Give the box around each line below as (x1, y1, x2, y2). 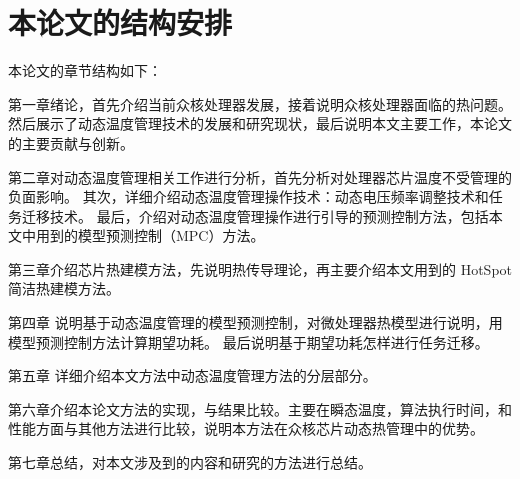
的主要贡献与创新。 (8, 132, 134, 153)
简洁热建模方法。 (8, 278, 120, 299)
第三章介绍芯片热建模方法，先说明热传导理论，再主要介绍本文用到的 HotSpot (8, 258, 513, 279)
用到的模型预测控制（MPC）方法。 (35, 225, 265, 246)
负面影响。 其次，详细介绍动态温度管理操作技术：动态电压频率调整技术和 (8, 186, 489, 207)
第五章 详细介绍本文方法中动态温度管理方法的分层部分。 (8, 365, 377, 386)
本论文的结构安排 (8, 2, 233, 43)
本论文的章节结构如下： (8, 60, 162, 81)
